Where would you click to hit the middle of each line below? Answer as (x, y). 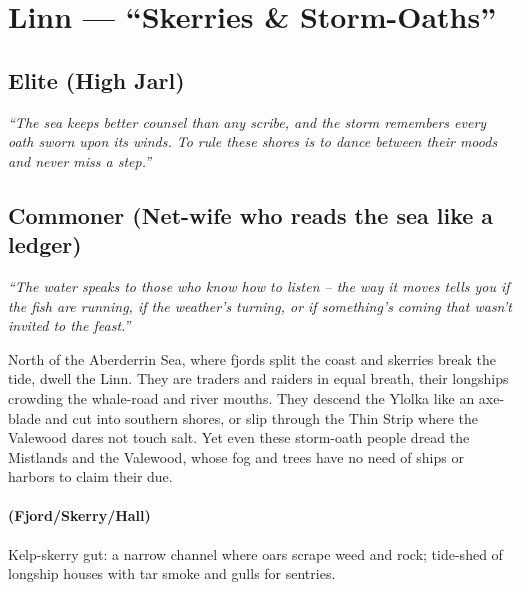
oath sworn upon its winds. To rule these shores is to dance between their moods (253, 141)
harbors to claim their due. (90, 476)
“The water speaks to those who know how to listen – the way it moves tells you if (259, 285)
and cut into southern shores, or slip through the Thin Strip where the (261, 417)
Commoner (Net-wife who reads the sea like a (251, 214)
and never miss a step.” (80, 160)
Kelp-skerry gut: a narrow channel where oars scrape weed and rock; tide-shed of (255, 553)
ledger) (45, 244)
